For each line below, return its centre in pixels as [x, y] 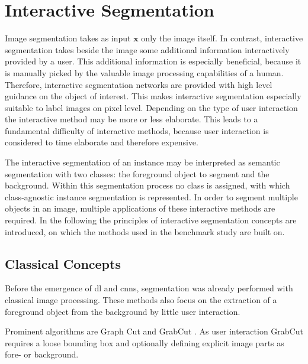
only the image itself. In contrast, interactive [222, 38]
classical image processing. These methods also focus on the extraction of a [141, 300]
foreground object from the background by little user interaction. [123, 311]
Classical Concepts [63, 263]
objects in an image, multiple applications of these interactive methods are [140, 208]
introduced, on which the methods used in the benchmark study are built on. [145, 231]
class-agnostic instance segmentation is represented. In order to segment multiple [151, 196]
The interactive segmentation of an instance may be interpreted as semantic [142, 162]
